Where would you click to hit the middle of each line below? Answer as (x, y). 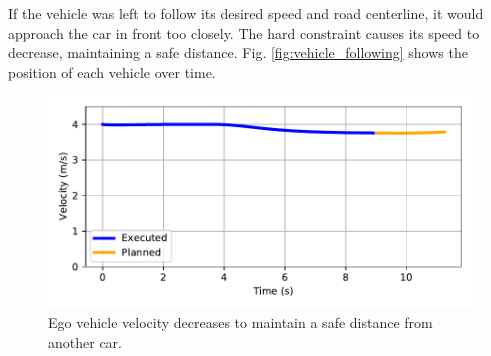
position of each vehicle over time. (112, 71)
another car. (85, 341)
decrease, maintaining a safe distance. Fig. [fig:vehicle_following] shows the (238, 52)
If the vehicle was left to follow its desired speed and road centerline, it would (246, 13)
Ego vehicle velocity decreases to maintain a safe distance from (240, 321)
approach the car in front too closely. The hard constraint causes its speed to (244, 32)
